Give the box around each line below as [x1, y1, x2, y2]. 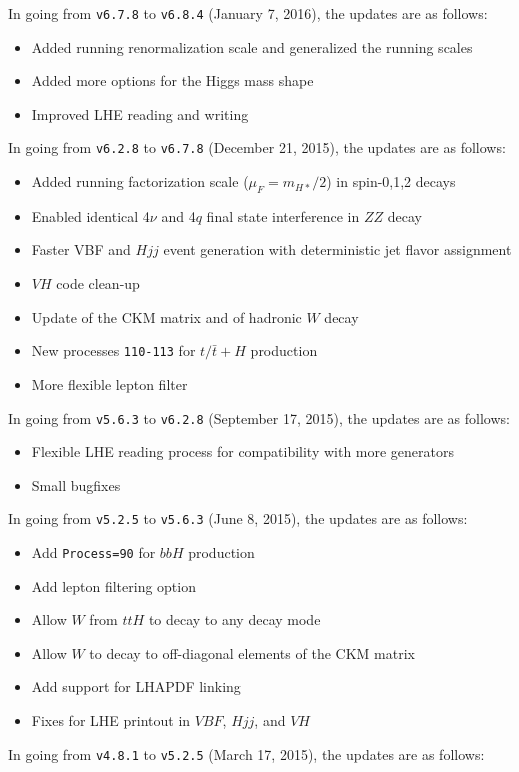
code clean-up [56, 273, 140, 294]
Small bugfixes [31, 474, 121, 495]
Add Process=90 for [31, 542, 156, 563]
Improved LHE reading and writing [31, 103, 249, 124]
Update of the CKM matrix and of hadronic [31, 306, 302, 327]
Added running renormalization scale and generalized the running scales [31, 36, 473, 57]
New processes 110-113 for [31, 340, 196, 361]
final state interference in [206, 205, 360, 226]
